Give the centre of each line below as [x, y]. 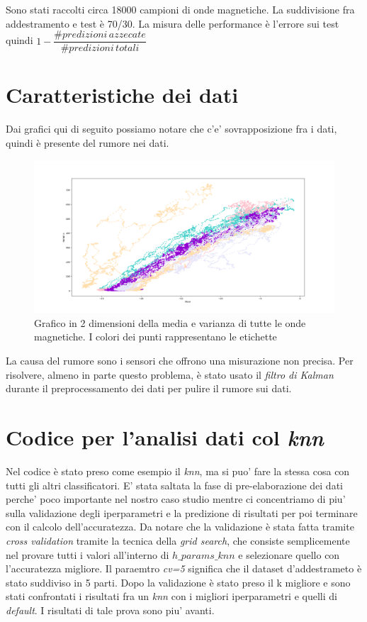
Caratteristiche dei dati [122, 95]
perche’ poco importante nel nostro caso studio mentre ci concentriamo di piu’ [176, 499]
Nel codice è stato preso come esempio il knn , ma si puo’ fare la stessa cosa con [178, 471]
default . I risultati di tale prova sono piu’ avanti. [110, 610]
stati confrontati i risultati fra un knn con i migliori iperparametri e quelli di [171, 596]
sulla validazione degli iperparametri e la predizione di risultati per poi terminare [182, 512]
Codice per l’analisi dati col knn [165, 438]
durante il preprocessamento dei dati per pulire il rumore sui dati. [149, 388]
